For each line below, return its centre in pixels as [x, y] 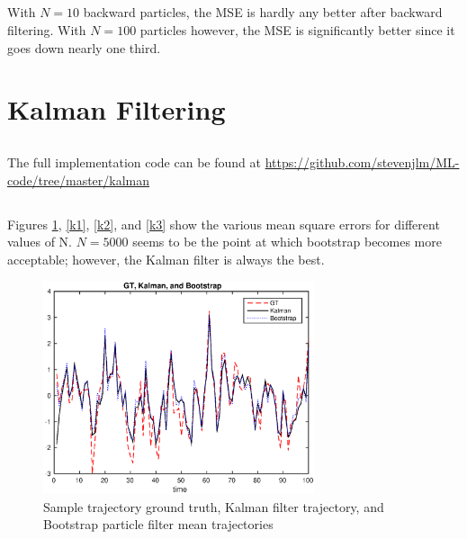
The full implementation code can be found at [134, 162]
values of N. [40, 242]
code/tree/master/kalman [79, 180]
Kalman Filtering [117, 109]
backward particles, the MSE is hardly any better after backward [263, 12]
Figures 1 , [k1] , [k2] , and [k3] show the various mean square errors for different [224, 224]
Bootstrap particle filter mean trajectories [158, 524]
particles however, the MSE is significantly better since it [297, 29]
